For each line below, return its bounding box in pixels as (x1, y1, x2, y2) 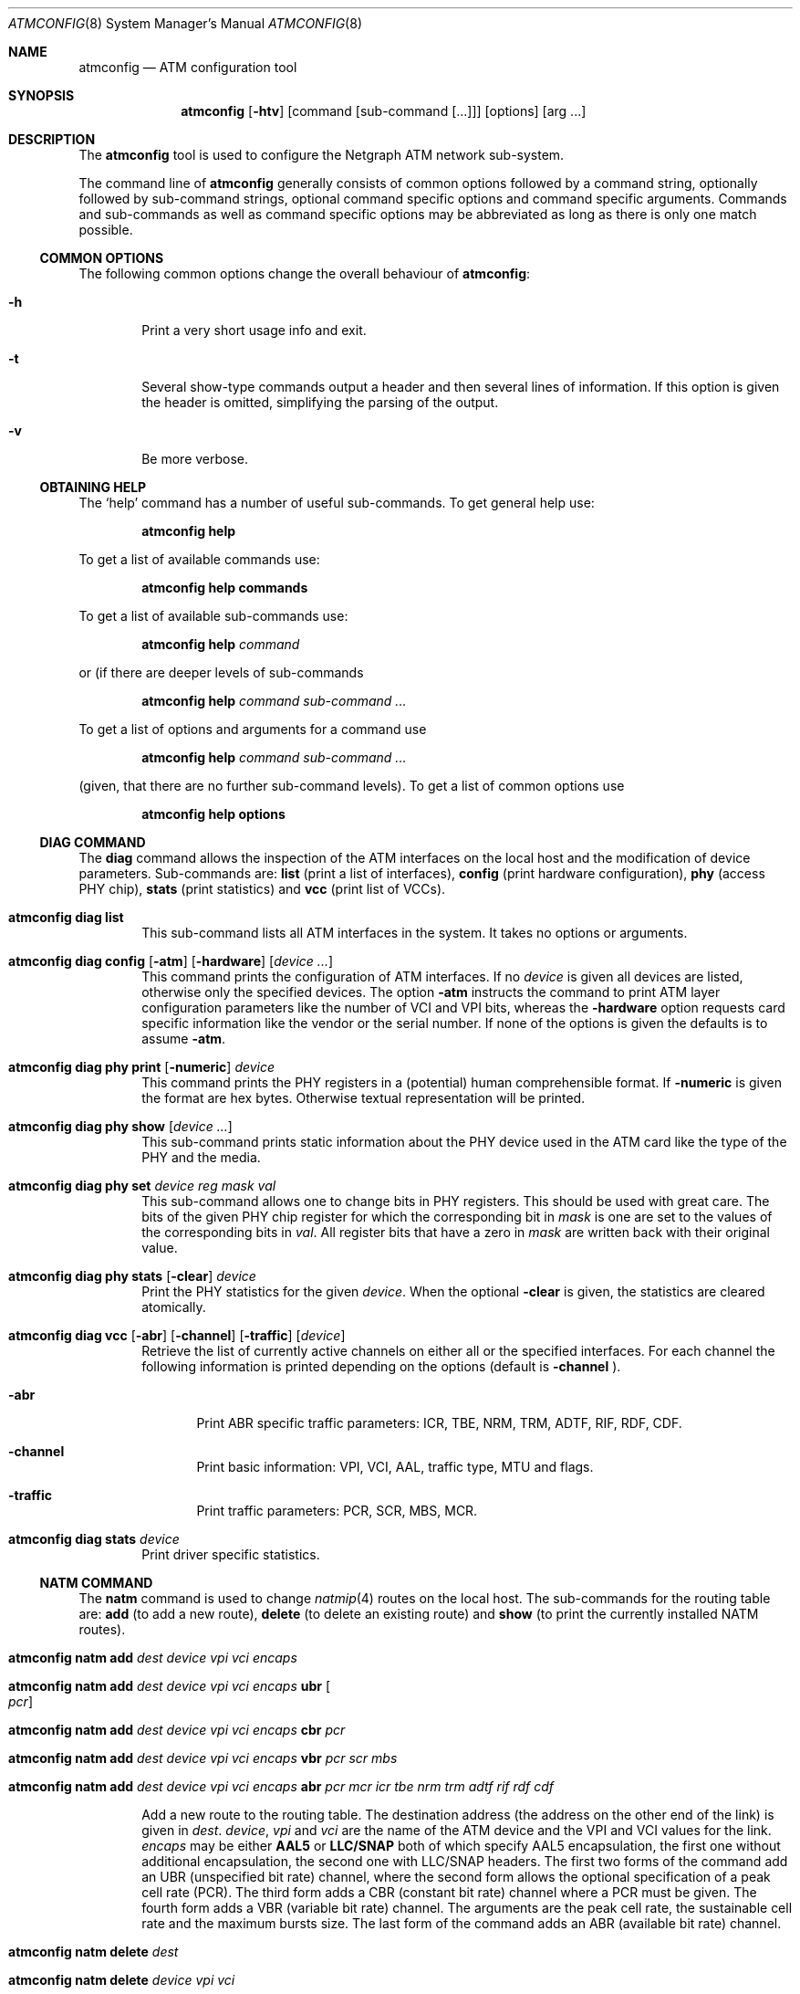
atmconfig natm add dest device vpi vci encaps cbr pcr (8, 1722, 346, 1737)
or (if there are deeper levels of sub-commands (78, 665, 364, 680)
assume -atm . (141, 1031, 226, 1046)
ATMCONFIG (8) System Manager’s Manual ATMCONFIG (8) (8, 16, 362, 31)
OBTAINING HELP (39, 479, 147, 495)
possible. (78, 222, 133, 237)
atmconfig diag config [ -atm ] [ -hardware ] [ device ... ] (8, 953, 334, 969)
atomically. (141, 1299, 206, 1315)
